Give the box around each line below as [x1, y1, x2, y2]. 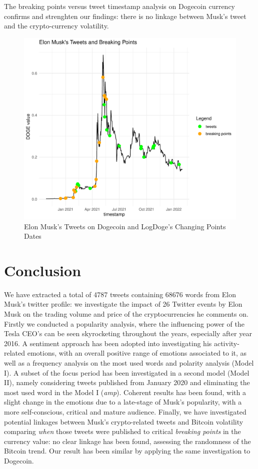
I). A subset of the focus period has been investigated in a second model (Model [4, 367, 249, 378]
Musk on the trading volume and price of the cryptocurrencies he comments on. [4, 309, 248, 319]
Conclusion [4, 260, 81, 280]
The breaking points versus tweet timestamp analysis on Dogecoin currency [4, 1, 235, 11]
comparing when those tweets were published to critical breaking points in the [4, 426, 241, 437]
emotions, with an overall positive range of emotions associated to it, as [27, 348, 247, 358]
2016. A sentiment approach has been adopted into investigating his [4, 338, 212, 348]
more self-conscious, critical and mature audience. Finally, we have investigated [4, 406, 246, 417]
